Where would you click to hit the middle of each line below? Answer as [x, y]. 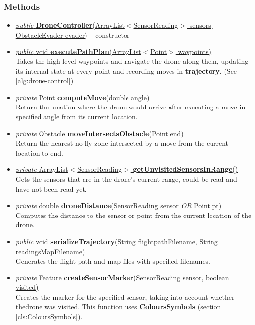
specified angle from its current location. [77, 116]
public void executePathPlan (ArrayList [78, 51]
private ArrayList [42, 169]
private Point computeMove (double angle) [83, 97]
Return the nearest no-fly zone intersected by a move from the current [122, 143]
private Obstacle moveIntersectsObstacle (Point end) [100, 133]
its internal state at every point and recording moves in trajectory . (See [126, 71]
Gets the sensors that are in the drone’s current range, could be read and [126, 179]
